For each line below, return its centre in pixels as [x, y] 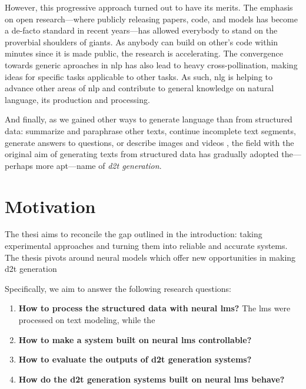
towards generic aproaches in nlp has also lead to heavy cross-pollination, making [151, 64]
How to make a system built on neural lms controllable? [135, 339]
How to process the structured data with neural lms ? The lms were [154, 308]
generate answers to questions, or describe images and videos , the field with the [149, 142]
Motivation [50, 206]
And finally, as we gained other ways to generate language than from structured [149, 119]
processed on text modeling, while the [87, 320]
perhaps [19, 165]
